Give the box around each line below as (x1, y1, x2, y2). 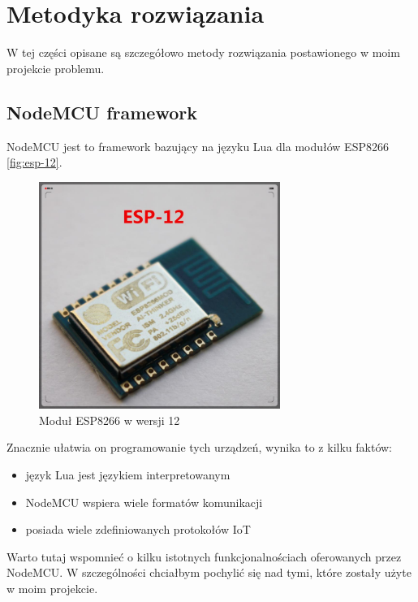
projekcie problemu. (6, 59, 105, 76)
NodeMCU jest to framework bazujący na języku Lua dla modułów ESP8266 (6, 137, 389, 154)
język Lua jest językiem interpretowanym (25, 466, 231, 483)
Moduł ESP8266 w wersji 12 (39, 411, 180, 428)
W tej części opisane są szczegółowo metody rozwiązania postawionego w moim (6, 44, 400, 61)
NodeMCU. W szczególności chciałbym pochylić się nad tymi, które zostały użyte (6, 564, 412, 581)
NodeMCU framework (6, 99, 197, 124)
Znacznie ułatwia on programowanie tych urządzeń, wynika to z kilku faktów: (6, 439, 392, 456)
